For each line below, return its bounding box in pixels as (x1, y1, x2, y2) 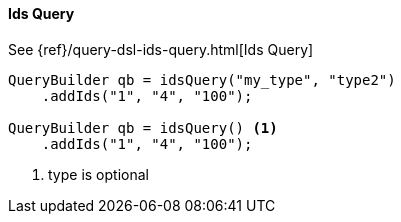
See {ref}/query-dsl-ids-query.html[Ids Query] (8, 40, 314, 58)
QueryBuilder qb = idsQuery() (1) (8, 119, 278, 136)
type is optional (48, 165, 149, 183)
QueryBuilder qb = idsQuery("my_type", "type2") (8, 71, 396, 88)
